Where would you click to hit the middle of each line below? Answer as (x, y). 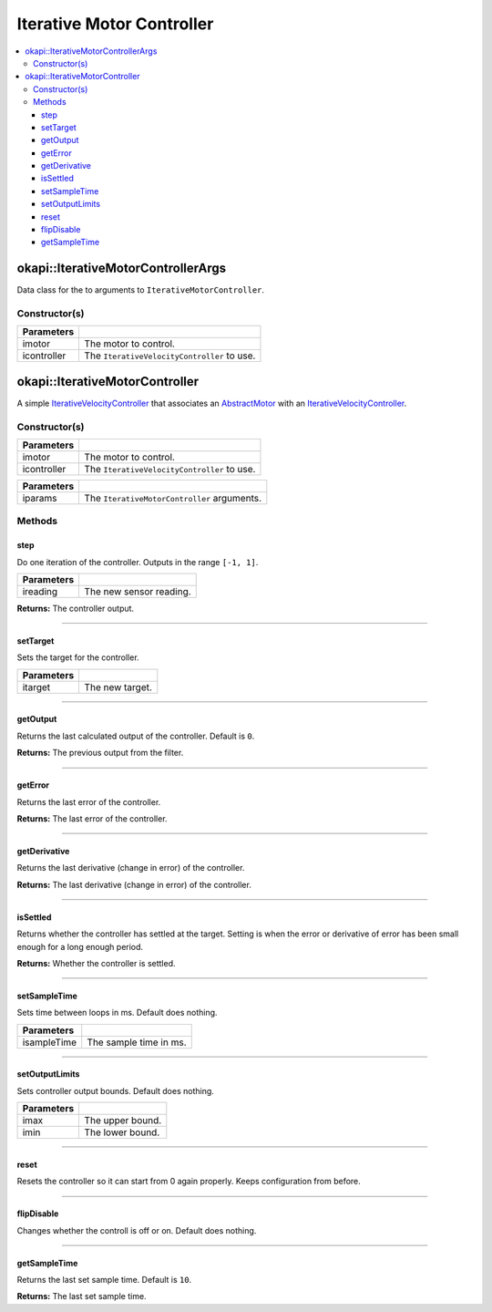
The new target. (118, 687)
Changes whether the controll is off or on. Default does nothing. (137, 1230)
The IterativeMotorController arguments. (173, 499)
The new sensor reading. (138, 592)
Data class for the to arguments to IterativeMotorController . (140, 290)
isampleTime (50, 1042)
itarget (36, 687)
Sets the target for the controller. (78, 657)
